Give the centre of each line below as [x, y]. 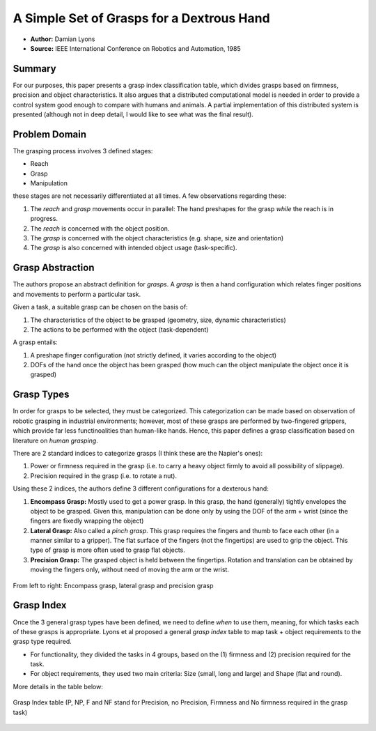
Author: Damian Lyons [63, 39]
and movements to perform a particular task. [77, 294]
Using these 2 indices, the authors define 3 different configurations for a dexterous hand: [141, 488]
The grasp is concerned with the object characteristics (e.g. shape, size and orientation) [157, 238]
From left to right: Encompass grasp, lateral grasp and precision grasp [113, 585]
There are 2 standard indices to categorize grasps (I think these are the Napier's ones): [138, 453]
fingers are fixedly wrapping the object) [87, 521]
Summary [34, 69]
